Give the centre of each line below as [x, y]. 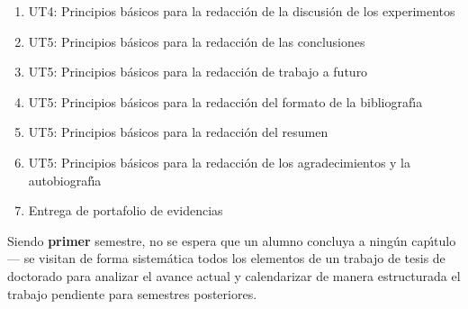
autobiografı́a [65, 180]
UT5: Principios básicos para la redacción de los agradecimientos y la [220, 162]
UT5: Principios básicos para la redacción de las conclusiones [197, 41]
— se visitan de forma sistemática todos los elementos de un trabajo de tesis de [226, 258]
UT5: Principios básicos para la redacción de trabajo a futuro [198, 72]
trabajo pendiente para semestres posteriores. [132, 293]
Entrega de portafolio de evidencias [126, 210]
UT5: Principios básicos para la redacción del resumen [178, 132]
